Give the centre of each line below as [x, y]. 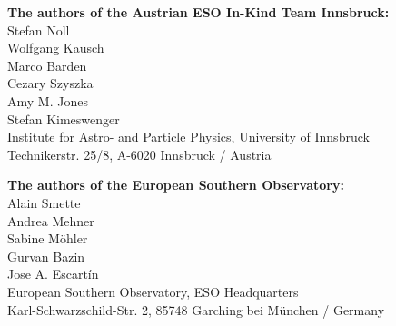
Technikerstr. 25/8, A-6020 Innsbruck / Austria [139, 154]
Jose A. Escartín [53, 274]
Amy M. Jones [48, 100]
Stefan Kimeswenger [64, 119]
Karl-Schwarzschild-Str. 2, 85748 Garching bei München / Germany [196, 309]
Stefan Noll [39, 30]
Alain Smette [44, 202]
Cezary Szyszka [50, 83]
